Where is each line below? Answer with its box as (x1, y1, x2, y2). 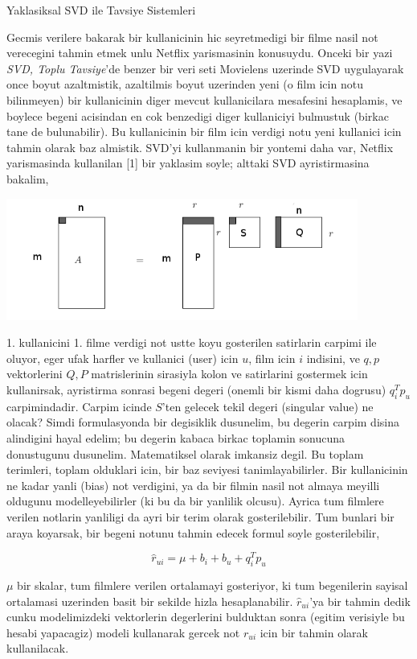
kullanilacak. (6, 640, 69, 657)
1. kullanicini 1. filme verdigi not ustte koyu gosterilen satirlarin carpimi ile (6, 334, 377, 351)
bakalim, (6, 170, 49, 187)
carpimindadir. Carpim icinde (6, 397, 152, 414)
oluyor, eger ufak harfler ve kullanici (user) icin (6, 349, 239, 366)
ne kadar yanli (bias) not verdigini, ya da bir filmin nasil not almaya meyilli (6, 476, 380, 493)
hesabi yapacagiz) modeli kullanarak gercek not (6, 624, 240, 640)
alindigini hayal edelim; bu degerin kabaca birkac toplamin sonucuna (6, 430, 345, 447)
